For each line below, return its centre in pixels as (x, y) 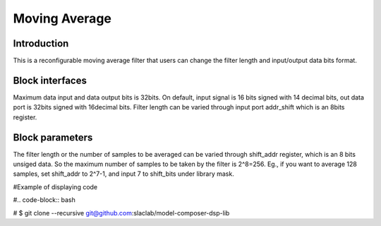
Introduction (41, 43)
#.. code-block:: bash (44, 200)
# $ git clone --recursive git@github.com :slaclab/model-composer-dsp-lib (121, 213)
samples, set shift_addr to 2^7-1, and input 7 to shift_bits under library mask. (123, 174)
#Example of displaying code (55, 186)
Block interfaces (50, 80)
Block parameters (53, 137)
